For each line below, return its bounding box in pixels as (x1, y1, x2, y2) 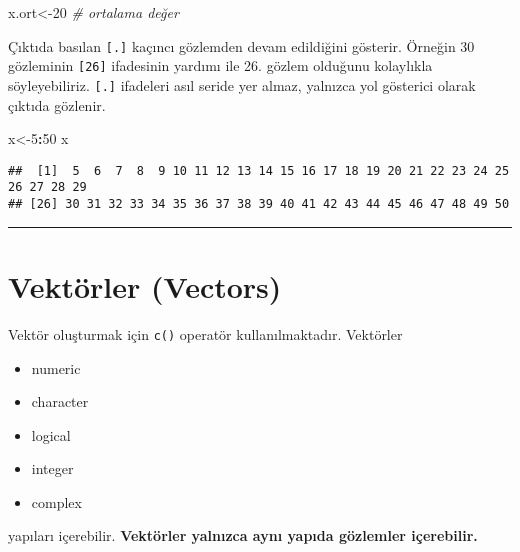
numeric (31, 357, 81, 378)
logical (31, 424, 71, 445)
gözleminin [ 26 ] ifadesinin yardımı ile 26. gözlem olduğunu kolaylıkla (8, 55, 433, 76)
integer (31, 458, 74, 479)
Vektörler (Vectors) (8, 265, 282, 306)
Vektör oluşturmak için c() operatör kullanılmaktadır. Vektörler (8, 323, 403, 344)
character (31, 391, 89, 412)
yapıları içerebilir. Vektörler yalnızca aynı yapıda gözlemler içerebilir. (8, 525, 478, 546)
